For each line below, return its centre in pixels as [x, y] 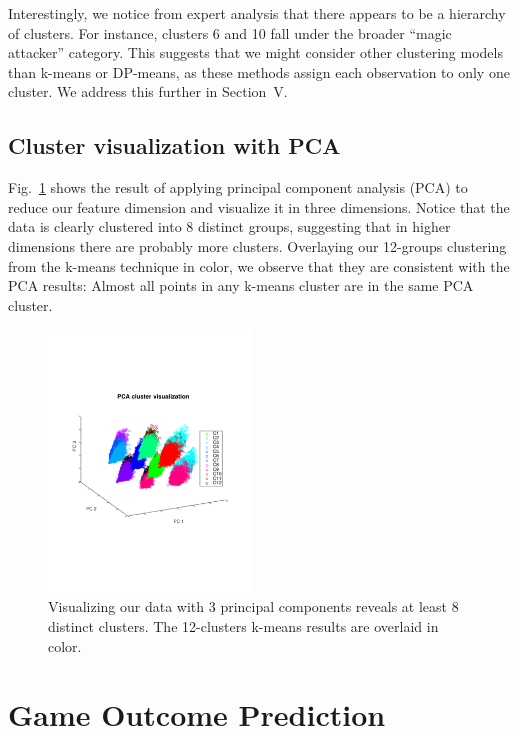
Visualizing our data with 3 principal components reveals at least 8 [253, 606]
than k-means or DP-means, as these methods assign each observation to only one [259, 71]
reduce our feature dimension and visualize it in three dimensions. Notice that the [259, 206]
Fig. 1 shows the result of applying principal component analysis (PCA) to [238, 187]
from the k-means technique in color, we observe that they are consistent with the [259, 265]
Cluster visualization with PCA [174, 145]
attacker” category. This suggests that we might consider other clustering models [255, 52]
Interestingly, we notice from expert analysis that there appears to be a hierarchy [257, 13]
